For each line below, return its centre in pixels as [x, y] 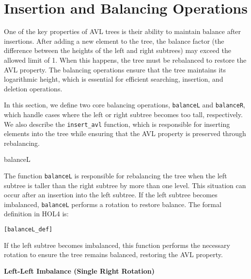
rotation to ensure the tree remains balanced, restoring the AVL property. [113, 254]
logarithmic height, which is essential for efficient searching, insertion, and [114, 79]
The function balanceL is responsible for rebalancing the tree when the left [116, 175]
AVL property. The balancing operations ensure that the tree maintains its [115, 69]
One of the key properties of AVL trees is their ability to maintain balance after [123, 31]
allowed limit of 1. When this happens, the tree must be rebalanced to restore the [125, 60]
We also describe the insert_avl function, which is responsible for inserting [117, 124]
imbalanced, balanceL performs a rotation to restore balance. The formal [113, 204]
